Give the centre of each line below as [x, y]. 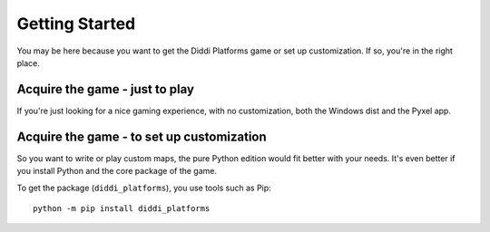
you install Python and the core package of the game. [117, 171]
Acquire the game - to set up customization [142, 136]
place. [29, 63]
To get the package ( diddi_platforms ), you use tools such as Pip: [144, 188]
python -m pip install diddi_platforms [122, 208]
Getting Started [76, 24]
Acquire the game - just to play [106, 89]
